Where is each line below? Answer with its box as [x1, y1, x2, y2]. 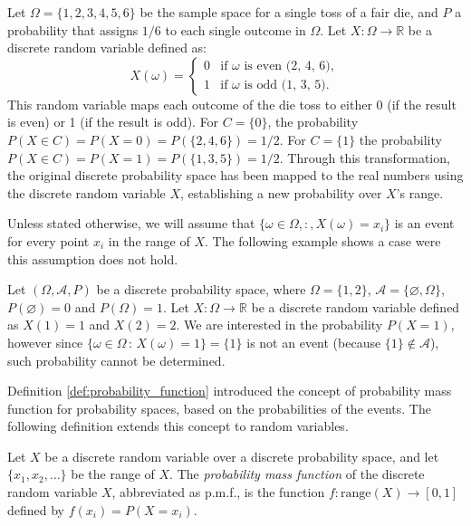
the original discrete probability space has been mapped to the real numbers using [7, 166, 464, 185]
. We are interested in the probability [176, 315, 383, 334]
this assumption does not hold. [7, 249, 178, 268]
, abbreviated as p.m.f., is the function [111, 483, 325, 502]
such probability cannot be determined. [7, 350, 226, 369]
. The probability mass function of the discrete [169, 464, 425, 483]
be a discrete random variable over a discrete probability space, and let [44, 446, 439, 465]
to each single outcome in [165, 20, 306, 39]
